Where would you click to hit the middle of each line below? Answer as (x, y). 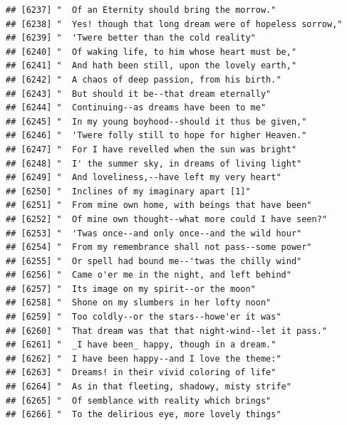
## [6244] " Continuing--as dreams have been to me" (136, 108)
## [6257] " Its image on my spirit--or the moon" (131, 289)
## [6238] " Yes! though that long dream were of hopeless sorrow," (174, 24)
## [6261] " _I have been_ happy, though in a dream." (141, 345)
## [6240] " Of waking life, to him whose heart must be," (151, 52)
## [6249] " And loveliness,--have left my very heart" (144, 178)
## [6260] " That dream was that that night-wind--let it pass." (167, 331)
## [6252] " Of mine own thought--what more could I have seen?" (167, 219)
